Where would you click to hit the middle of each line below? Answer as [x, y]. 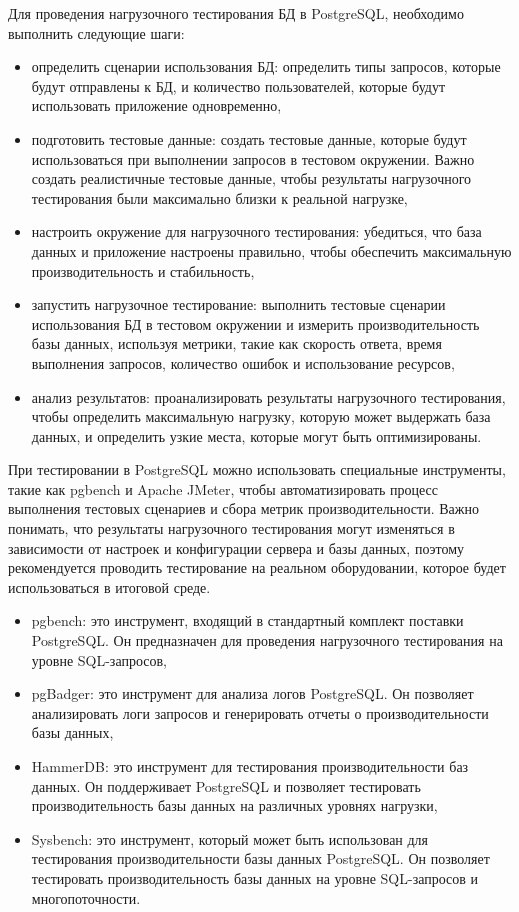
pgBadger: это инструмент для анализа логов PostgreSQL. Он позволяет [252, 693]
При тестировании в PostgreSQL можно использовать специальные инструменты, [257, 469]
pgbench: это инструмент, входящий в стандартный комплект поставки [247, 620]
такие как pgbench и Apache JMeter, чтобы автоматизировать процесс [223, 488]
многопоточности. [86, 897]
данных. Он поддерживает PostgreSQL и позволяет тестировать [226, 785]
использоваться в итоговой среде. [109, 586]
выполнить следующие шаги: [96, 32]
